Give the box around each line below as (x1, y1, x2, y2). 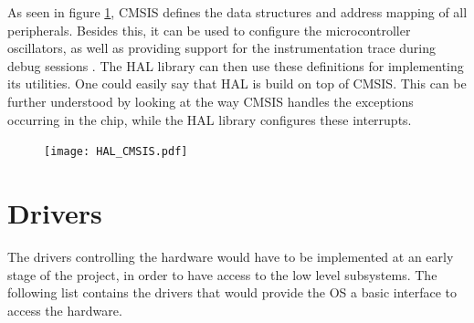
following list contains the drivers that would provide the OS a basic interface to (7, 283, 458, 302)
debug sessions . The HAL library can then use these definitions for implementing (7, 56, 464, 75)
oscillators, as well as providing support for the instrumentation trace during (7, 38, 436, 57)
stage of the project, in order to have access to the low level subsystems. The (7, 265, 437, 284)
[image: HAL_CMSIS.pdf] (44, 145, 188, 159)
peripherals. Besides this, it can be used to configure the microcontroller (7, 20, 411, 39)
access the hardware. (7, 300, 122, 319)
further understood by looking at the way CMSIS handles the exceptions (7, 91, 414, 110)
